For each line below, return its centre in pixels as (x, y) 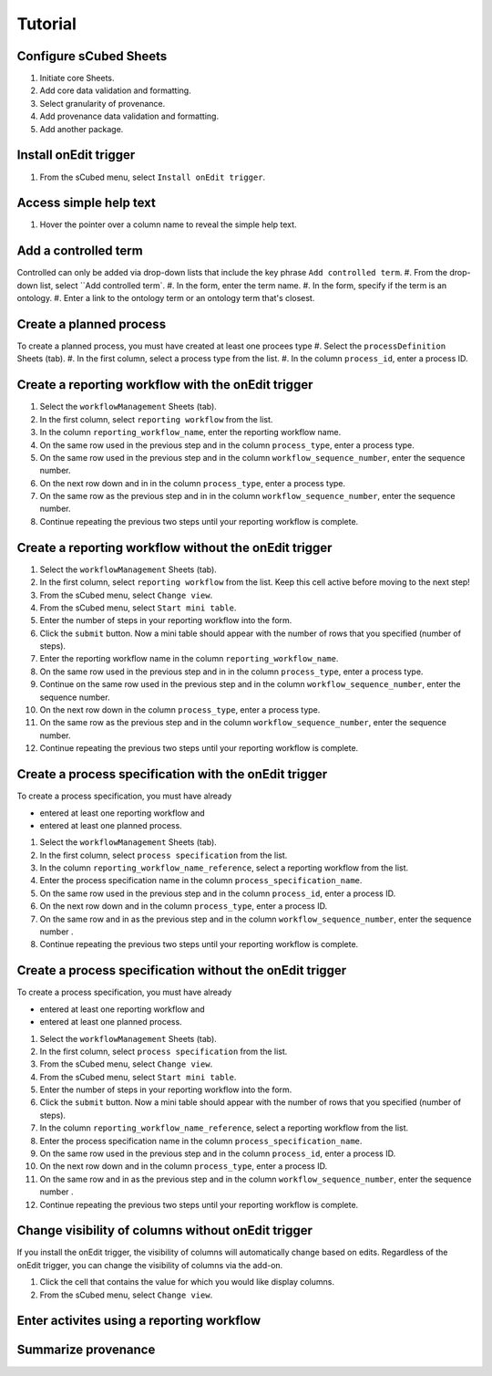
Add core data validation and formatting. (115, 90)
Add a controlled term (80, 251)
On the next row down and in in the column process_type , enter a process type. (193, 483)
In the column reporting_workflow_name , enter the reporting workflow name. (190, 433)
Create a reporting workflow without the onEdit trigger (174, 547)
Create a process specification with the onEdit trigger (172, 774)
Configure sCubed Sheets (92, 56)
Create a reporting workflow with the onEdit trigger (165, 385)
